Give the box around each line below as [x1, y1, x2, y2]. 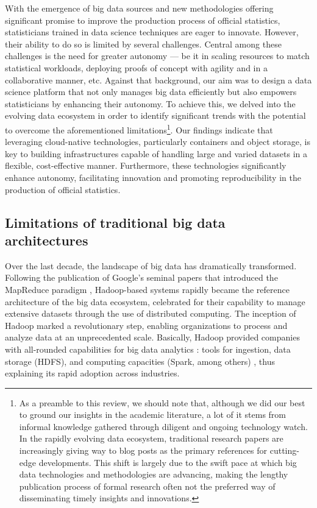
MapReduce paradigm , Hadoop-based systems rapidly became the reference [5, 283, 290, 295]
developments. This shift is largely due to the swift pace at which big [38, 456, 297, 468]
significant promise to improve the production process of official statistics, [5, 13, 280, 26]
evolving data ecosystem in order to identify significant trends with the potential [5, 109, 306, 122]
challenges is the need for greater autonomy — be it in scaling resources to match [5, 49, 310, 62]
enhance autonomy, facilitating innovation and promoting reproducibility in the [5, 171, 301, 183]
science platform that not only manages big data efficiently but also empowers [5, 85, 297, 98]
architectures [5, 230, 88, 249]
